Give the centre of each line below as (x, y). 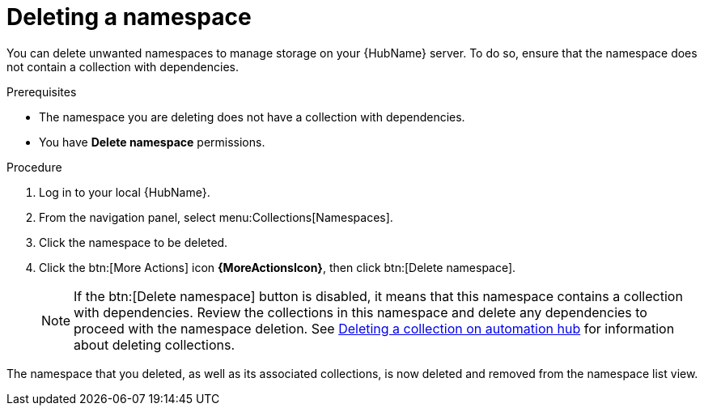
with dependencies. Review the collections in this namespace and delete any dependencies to (360, 312)
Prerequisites (42, 91)
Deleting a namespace (129, 17)
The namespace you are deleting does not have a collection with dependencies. (252, 117)
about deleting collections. (154, 344)
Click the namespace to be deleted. (134, 242)
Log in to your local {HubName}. (125, 192)
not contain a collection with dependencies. (123, 66)
